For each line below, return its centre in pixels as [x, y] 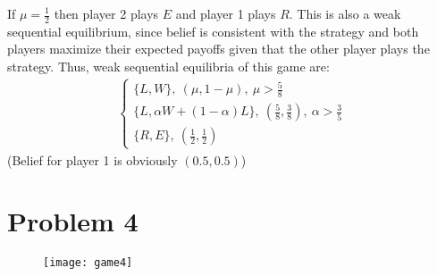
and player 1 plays [226, 13]
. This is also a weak [345, 13]
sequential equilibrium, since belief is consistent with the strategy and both [213, 31]
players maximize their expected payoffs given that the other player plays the [218, 49]
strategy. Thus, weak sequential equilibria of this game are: [168, 67]
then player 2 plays [106, 13]
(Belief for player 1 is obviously [92, 159]
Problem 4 [73, 221]
